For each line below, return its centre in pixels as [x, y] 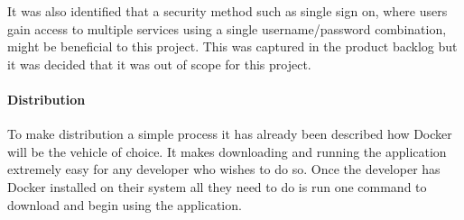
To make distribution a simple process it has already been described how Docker [230, 134]
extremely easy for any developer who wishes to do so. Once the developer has [224, 169]
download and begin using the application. [125, 204]
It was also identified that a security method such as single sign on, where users [227, 11]
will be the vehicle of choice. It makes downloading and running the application [227, 151]
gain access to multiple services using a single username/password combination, [227, 28]
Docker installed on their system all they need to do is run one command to [217, 186]
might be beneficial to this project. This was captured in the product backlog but [232, 46]
